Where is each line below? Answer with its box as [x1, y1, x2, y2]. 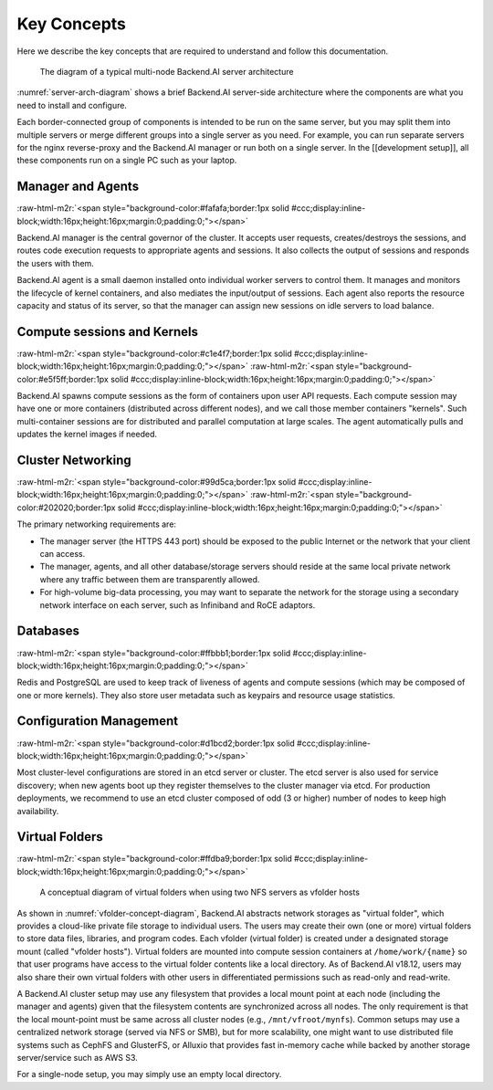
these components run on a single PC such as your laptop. [16, 155, 237, 166]
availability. [16, 805, 59, 816]
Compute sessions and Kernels [16, 324, 199, 340]
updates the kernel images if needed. [16, 429, 157, 440]
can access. [39, 549, 86, 560]
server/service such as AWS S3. [16, 1052, 139, 1063]
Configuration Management [16, 713, 179, 729]
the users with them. [16, 257, 95, 268]
